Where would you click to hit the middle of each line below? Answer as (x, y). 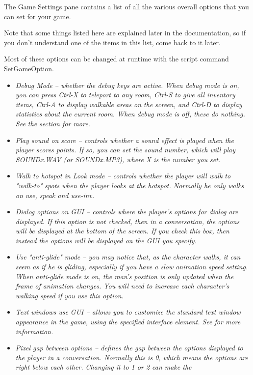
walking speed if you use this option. (69, 295)
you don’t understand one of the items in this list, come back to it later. (112, 42)
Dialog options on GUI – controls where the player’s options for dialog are (127, 212)
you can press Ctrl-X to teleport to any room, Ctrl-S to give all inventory (125, 95)
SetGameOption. (29, 68)
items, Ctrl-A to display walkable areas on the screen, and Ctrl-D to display (129, 104)
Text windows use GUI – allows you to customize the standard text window (128, 312)
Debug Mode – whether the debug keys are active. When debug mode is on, (127, 85)
